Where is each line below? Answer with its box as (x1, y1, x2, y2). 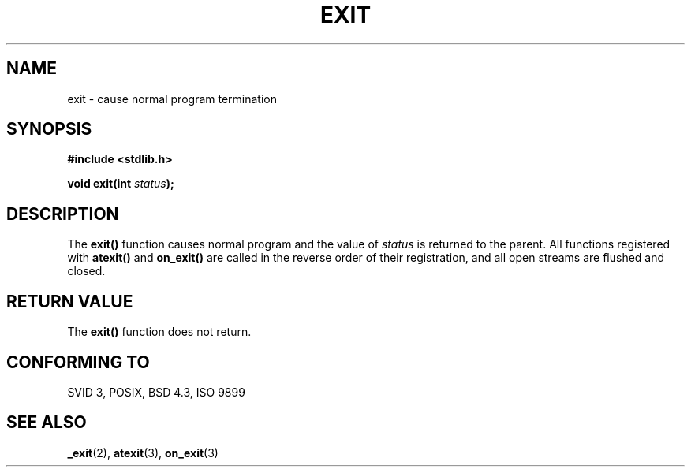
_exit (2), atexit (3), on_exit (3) (67, 445, 219, 460)
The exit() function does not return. (67, 325, 252, 339)
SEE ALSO (6, 412, 87, 433)
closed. (67, 264, 106, 278)
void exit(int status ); (67, 177, 174, 191)
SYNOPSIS (6, 119, 92, 140)
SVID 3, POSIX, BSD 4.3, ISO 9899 (67, 385, 245, 399)
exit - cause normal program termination (67, 91, 277, 106)
